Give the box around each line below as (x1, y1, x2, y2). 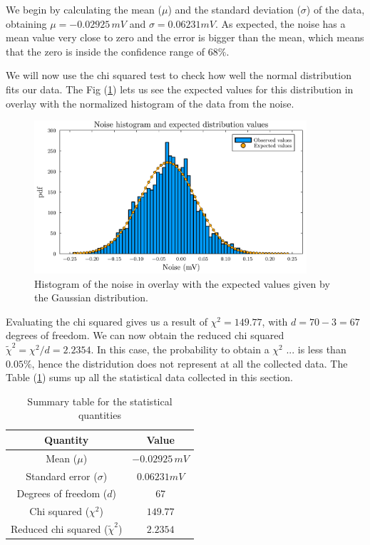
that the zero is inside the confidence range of (6, 43, 205, 58)
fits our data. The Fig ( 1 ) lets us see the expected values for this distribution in (6, 81, 354, 96)
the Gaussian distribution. (34, 290, 148, 305)
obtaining (6, 16, 47, 31)
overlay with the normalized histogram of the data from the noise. (6, 95, 294, 110)
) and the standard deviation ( (168, 2, 301, 16)
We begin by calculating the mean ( (6, 2, 162, 16)
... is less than (286, 341, 346, 356)
